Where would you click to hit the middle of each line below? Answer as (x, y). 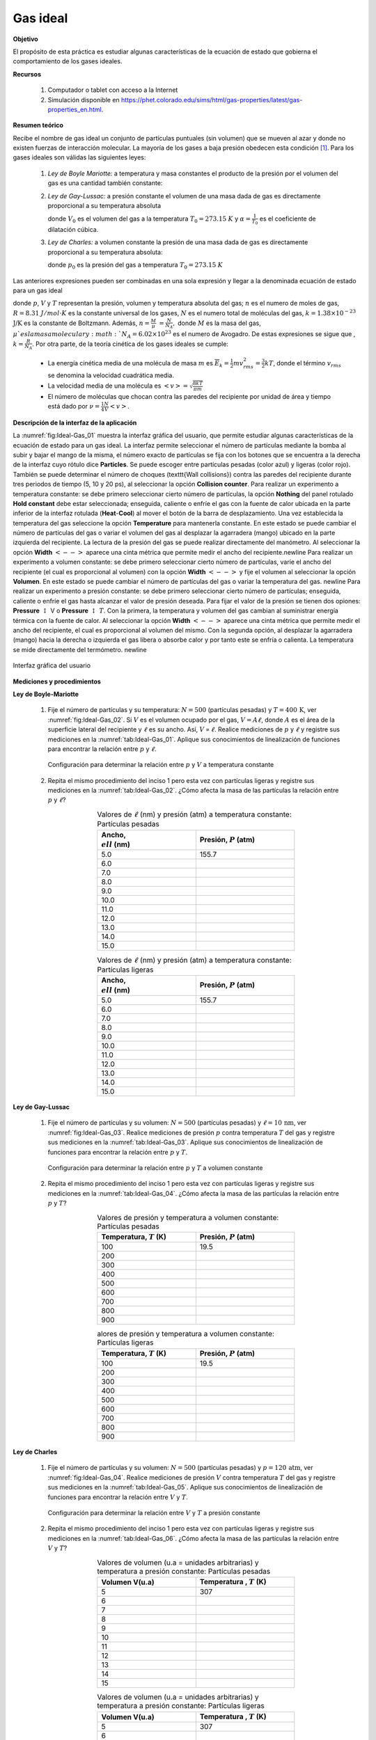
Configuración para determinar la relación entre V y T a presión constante (154, 1512)
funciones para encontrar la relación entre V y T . (118, 1497)
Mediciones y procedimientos (57, 681)
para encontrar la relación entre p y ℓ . (102, 749)
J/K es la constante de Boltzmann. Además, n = (81, 323)
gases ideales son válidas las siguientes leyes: (79, 157)
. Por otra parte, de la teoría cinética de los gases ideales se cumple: (130, 344)
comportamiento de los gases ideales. (68, 61)
